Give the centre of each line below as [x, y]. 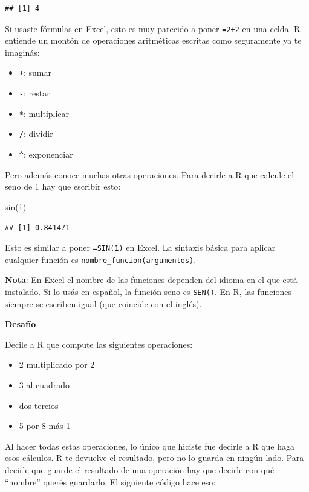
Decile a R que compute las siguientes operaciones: [99, 344]
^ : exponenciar [46, 154]
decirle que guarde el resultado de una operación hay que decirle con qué [140, 470]
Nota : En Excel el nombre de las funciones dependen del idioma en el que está [151, 280]
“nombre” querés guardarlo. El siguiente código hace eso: [110, 481]
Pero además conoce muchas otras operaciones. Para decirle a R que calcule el [150, 174]
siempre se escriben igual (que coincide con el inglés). [103, 303]
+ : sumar [35, 72]
